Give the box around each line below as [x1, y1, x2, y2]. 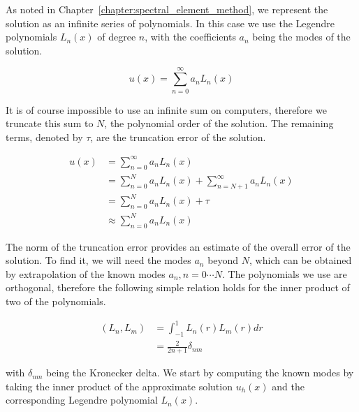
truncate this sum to [6, 116, 94, 131]
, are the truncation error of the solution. [90, 129, 266, 144]
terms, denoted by [6, 129, 83, 144]
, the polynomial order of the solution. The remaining [104, 116, 334, 131]
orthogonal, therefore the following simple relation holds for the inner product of [6, 280, 350, 295]
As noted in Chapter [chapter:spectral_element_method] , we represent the [6, 2, 328, 16]
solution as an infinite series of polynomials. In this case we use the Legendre [6, 15, 335, 30]
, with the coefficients [145, 29, 236, 44]
